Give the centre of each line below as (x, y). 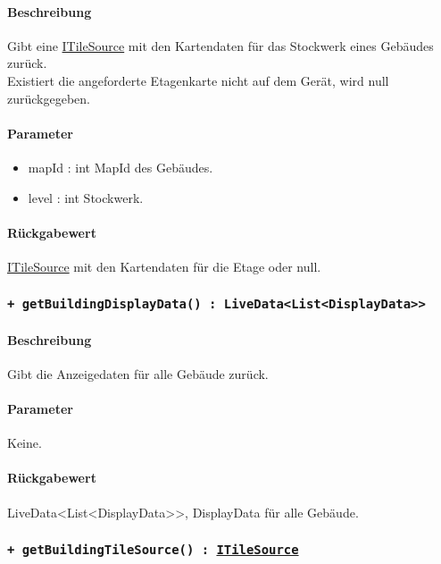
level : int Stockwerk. (86, 197)
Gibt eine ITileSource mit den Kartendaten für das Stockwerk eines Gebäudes (220, 45)
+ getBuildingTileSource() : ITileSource (153, 550)
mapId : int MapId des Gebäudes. (121, 167)
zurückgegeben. (49, 98)
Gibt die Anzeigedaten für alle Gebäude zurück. (138, 373)
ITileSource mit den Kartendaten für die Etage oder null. (164, 266)
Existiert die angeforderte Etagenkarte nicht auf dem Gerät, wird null (198, 80)
